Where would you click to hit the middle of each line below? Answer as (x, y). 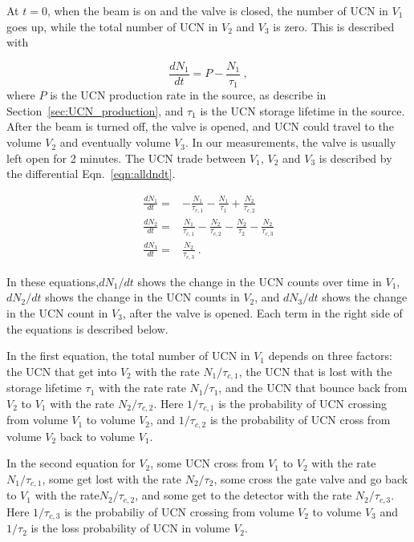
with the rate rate (142, 388)
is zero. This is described (334, 26)
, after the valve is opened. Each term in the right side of (262, 313)
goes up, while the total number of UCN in (112, 26)
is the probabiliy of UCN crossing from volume (179, 511)
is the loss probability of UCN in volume (130, 528)
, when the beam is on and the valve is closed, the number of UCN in (217, 10)
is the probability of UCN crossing (303, 403)
